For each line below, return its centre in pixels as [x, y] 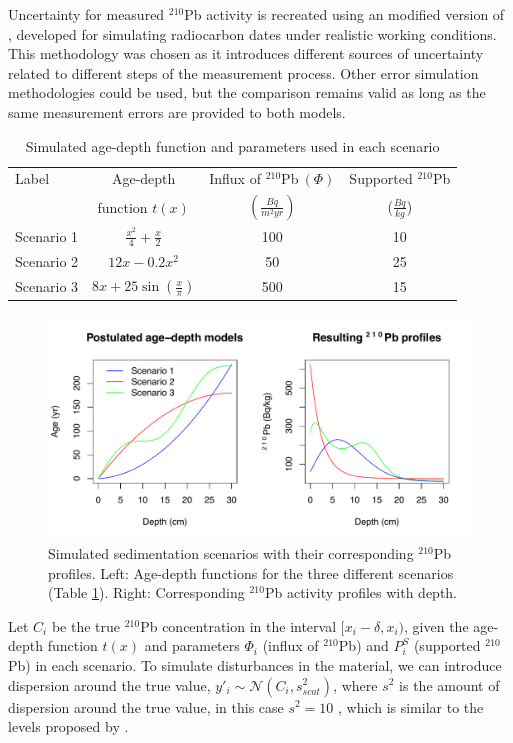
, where [355, 684]
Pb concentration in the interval [238, 625]
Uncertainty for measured [86, 14]
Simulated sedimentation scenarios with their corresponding [231, 552]
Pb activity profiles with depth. [361, 592]
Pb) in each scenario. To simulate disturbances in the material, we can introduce [255, 664]
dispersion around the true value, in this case [146, 706]
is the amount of [449, 684]
